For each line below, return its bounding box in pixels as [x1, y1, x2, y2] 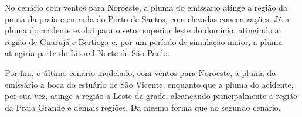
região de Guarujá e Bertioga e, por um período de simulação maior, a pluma [5, 35, 283, 47]
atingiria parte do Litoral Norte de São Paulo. [5, 47, 170, 59]
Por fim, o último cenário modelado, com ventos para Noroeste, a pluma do [5, 66, 276, 78]
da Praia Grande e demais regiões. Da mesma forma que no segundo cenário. [5, 101, 281, 113]
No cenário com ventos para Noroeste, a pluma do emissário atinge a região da [5, 1, 287, 13]
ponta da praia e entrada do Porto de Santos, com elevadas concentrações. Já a [5, 12, 290, 25]
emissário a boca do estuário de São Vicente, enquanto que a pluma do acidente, [5, 78, 294, 90]
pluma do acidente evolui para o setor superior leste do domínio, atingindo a [5, 24, 279, 36]
